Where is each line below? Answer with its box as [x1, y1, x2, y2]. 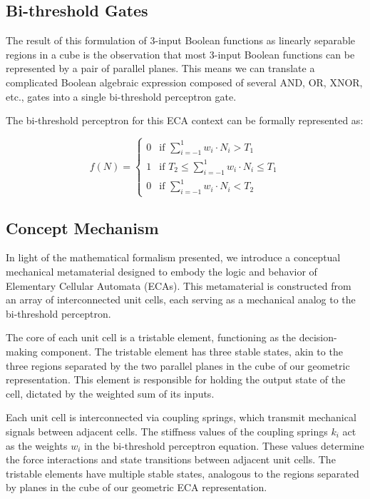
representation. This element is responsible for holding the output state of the [6, 372, 346, 387]
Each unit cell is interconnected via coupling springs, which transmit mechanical [6, 410, 356, 425]
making [6, 344, 38, 359]
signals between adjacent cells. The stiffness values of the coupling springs [6, 424, 328, 438]
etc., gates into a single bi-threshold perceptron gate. [6, 89, 237, 104]
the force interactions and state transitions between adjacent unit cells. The [6, 452, 336, 467]
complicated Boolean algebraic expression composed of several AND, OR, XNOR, [6, 74, 363, 89]
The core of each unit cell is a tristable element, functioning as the [6, 330, 297, 345]
